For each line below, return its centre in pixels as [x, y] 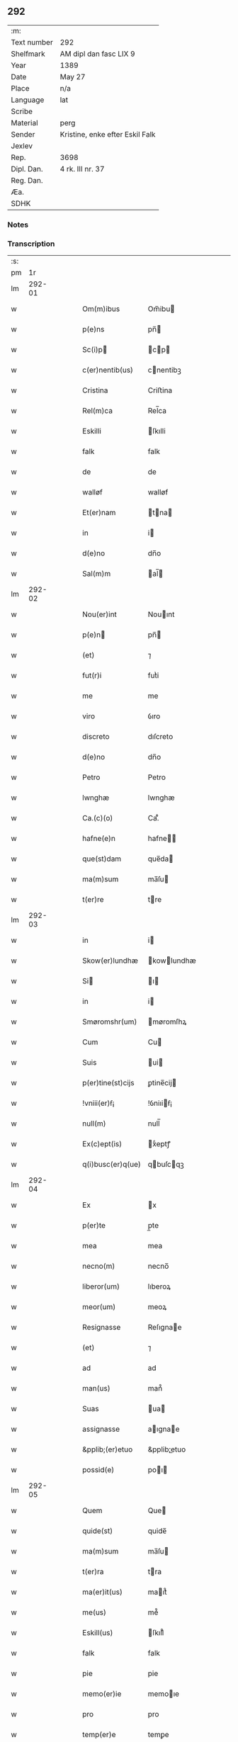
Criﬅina [160, 390]
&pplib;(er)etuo [108, 1449]
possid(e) [98, 1470]
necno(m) [99, 1266]
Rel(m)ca [98, 411]
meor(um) [99, 1307]
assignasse [101, 1429]
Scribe [22, 111]
